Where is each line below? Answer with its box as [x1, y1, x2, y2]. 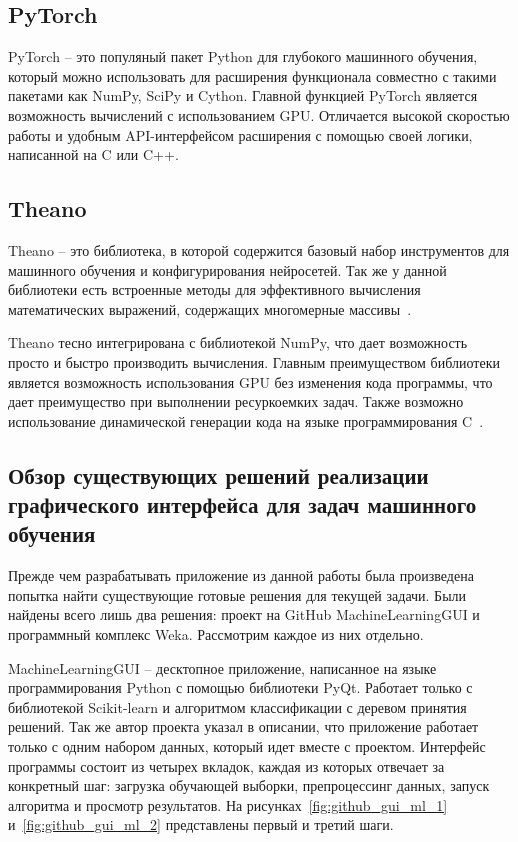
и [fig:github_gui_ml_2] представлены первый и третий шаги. [8, 814, 394, 835]
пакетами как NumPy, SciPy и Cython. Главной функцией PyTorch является [8, 85, 478, 106]
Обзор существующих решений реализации [8, 459, 429, 490]
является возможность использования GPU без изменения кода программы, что [8, 371, 493, 392]
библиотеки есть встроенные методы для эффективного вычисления [8, 279, 421, 300]
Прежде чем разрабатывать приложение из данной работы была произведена [8, 565, 474, 586]
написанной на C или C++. [8, 144, 179, 165]
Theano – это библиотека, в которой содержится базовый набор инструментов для [8, 239, 510, 260]
